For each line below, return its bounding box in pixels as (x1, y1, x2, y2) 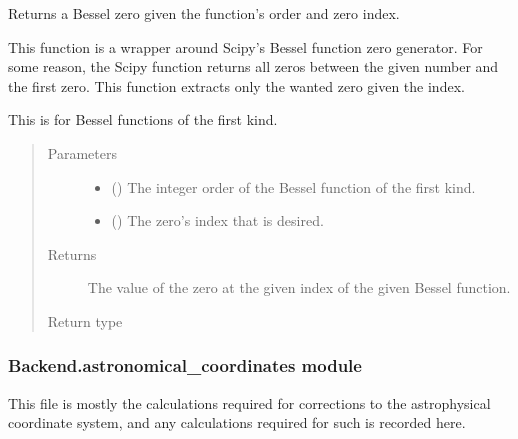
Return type (47, 310, 123, 331)
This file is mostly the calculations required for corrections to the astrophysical (8, 392, 491, 413)
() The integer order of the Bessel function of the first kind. (111, 176, 476, 197)
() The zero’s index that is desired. (111, 210, 324, 231)
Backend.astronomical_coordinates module (8, 353, 362, 378)
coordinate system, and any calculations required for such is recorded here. (8, 412, 466, 433)
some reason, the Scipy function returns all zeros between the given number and (8, 56, 499, 77)
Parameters (47, 142, 117, 163)
